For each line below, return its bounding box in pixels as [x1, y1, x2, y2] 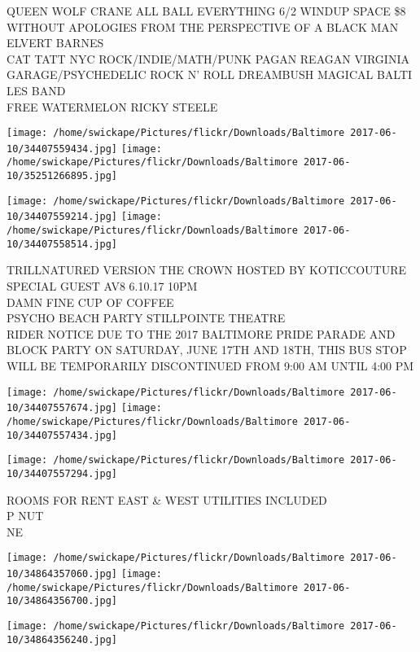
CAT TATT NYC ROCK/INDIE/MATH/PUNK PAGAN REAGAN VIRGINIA [7, 50, 409, 67]
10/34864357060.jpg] [7, 567, 118, 580]
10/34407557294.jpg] [7, 467, 118, 479]
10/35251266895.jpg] [7, 170, 118, 182]
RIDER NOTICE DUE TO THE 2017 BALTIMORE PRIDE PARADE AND [7, 325, 396, 342]
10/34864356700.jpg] [7, 595, 118, 607]
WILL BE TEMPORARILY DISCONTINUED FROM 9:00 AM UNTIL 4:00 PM [7, 357, 414, 374]
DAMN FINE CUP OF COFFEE [7, 293, 174, 310]
